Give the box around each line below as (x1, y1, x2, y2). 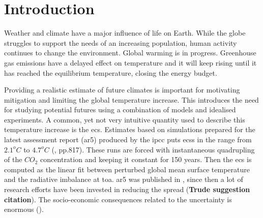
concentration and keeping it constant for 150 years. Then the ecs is (40, 154, 252, 165)
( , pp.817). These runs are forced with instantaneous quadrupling (51, 144, 255, 154)
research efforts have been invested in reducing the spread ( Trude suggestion (4, 184, 250, 195)
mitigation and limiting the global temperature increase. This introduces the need (4, 94, 259, 105)
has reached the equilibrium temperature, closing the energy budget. (4, 67, 217, 78)
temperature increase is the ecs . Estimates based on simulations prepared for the (4, 124, 255, 135)
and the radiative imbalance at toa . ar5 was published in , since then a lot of (4, 174, 243, 184)
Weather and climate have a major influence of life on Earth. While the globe (4, 27, 246, 38)
